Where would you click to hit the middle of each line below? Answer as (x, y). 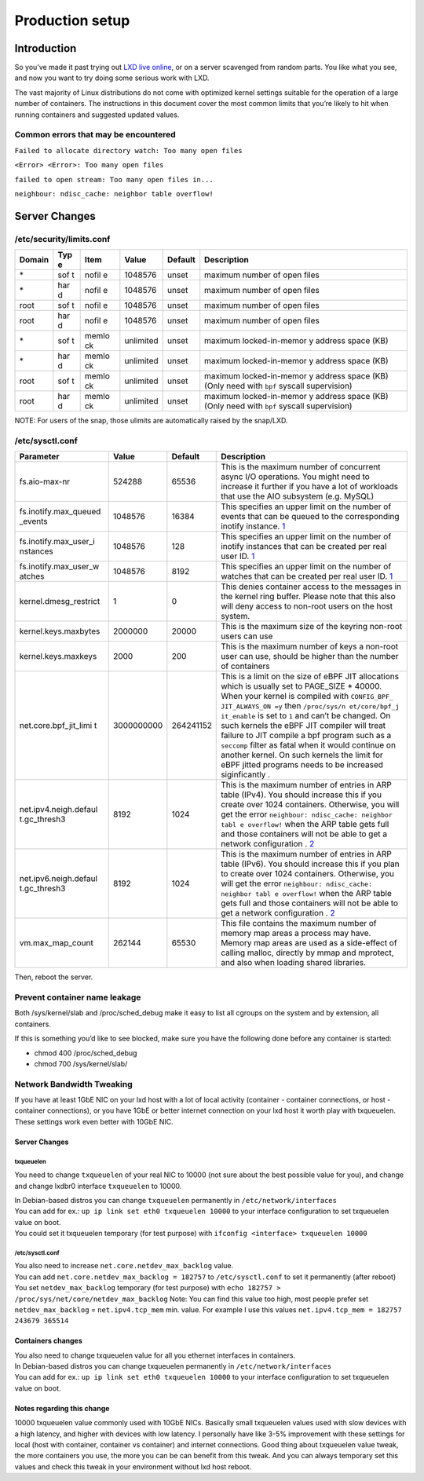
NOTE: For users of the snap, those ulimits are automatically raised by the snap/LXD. (151, 421)
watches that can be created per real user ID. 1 (307, 576)
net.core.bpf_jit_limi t (58, 726)
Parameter (39, 457)
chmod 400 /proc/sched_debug (86, 1053)
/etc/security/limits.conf (62, 239)
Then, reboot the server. (54, 977)
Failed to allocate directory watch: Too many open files (128, 150)
